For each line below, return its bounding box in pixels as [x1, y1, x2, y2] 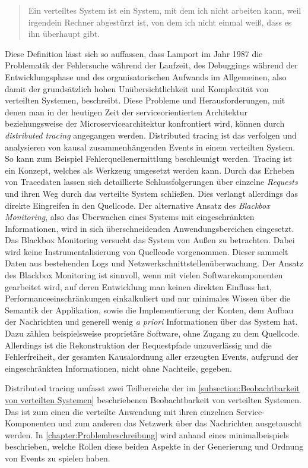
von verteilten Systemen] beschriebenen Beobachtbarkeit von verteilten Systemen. [5, 394, 301, 406]
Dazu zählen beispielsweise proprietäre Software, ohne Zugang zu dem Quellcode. [5, 327, 300, 340]
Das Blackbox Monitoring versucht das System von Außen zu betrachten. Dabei [5, 234, 295, 246]
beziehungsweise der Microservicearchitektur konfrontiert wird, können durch [5, 117, 285, 130]
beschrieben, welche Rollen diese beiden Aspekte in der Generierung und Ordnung [5, 440, 304, 453]
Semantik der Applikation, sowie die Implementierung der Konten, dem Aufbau [5, 303, 294, 316]
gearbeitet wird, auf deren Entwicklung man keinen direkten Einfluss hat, [5, 280, 272, 293]
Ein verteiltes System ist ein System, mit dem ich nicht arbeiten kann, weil [28, 4, 301, 16]
